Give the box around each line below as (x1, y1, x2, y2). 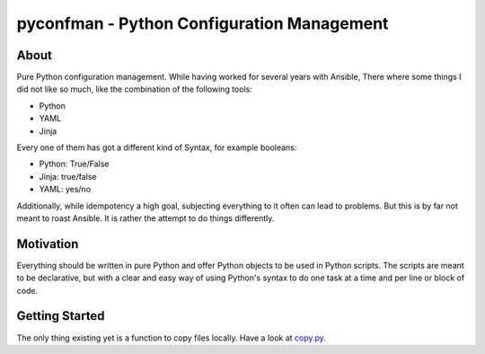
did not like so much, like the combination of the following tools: (16, 84, 253, 94)
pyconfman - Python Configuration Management (16, 13, 389, 33)
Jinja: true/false (39, 171, 97, 181)
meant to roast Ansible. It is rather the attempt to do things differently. (16, 212, 275, 224)
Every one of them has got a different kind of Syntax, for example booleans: (16, 142, 297, 153)
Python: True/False (39, 158, 110, 170)
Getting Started (16, 308, 105, 323)
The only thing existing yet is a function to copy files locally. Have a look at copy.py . (16, 332, 327, 343)
